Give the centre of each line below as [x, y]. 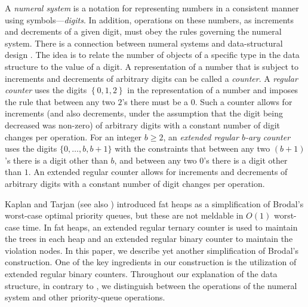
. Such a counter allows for [244, 101]
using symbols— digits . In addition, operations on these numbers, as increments [150, 19]
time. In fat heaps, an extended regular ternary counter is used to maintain [160, 227]
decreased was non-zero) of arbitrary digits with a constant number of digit [142, 125]
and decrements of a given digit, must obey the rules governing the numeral [143, 31]
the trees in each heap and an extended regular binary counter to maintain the [149, 239]
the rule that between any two [60, 101]
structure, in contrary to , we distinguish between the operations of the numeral [151, 285]
